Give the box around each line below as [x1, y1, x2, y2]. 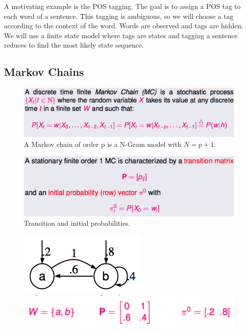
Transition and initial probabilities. [24, 218, 130, 228]
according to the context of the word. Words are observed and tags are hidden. [4, 20, 244, 31]
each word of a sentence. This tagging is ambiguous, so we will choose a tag [4, 10, 234, 21]
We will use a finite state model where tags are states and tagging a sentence [4, 30, 238, 40]
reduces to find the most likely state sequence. [4, 40, 144, 50]
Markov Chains [4, 64, 84, 79]
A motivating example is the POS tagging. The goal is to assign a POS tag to [4, 1, 241, 11]
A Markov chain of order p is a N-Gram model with [24, 139, 182, 149]
